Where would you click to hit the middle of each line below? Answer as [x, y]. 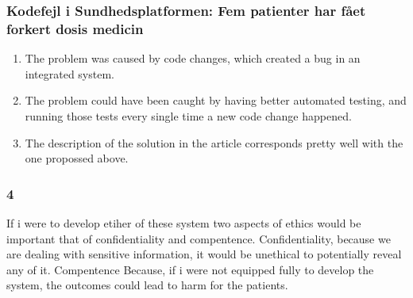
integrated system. [69, 73]
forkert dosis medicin [75, 28]
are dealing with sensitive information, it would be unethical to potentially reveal [204, 254]
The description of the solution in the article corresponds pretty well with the [214, 142]
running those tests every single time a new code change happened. [188, 115]
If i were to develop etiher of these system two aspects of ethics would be [184, 222]
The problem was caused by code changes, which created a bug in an [193, 58]
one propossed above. [77, 158]
